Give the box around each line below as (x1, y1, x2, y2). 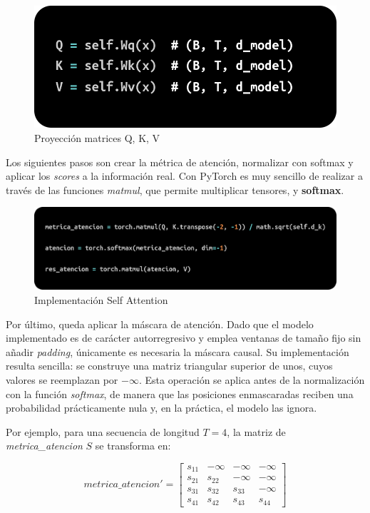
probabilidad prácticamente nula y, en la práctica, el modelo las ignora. (6, 400, 317, 415)
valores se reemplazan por (6, 372, 118, 387)
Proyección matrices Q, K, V (34, 130, 160, 145)
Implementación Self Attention (34, 293, 168, 307)
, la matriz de (227, 424, 286, 439)
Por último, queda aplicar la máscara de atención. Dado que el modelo (6, 316, 314, 331)
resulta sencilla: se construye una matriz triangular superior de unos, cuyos (6, 358, 333, 373)
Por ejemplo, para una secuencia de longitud (6, 424, 200, 439)
